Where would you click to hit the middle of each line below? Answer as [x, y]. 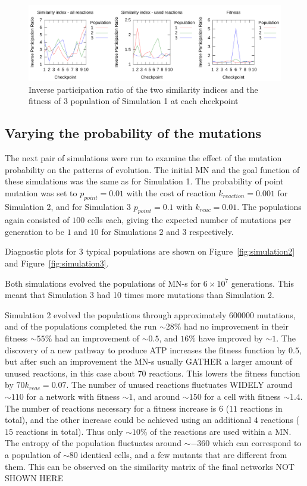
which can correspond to [257, 443]
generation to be [35, 231]
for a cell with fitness [242, 396]
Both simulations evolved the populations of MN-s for [103, 283]
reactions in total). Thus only [69, 431]
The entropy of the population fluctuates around [93, 443]
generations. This [262, 283]
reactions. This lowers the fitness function [225, 373]
